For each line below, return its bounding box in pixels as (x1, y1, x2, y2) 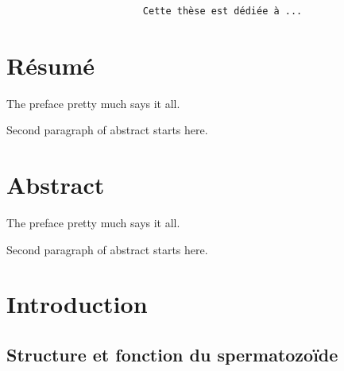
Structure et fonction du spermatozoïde (6, 342, 338, 367)
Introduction (6, 288, 148, 320)
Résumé (6, 48, 95, 81)
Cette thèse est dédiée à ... (142, 6, 303, 17)
